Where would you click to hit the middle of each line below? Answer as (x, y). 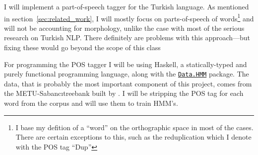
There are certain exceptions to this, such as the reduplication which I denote (133, 137)
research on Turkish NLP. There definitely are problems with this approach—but (127, 38)
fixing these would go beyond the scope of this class (82, 47)
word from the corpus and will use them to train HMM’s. (91, 103)
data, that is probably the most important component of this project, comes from (128, 83)
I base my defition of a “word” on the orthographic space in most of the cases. (134, 127)
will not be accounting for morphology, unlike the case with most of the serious (124, 28)
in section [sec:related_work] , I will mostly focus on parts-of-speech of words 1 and (129, 17)
